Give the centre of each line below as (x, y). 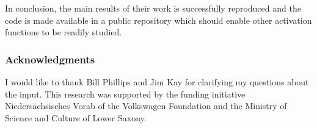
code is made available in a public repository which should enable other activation (158, 20)
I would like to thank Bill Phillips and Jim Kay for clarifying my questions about (157, 82)
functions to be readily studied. (64, 32)
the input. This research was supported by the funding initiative (125, 94)
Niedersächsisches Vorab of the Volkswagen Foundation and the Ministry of (146, 106)
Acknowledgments (50, 59)
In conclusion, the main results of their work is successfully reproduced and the (153, 8)
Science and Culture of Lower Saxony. (76, 117)
